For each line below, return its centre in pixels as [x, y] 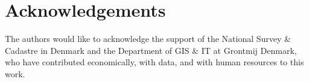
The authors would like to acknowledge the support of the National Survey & [148, 39]
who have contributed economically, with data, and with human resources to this [154, 62]
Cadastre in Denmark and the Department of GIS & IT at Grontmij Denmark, [151, 50]
